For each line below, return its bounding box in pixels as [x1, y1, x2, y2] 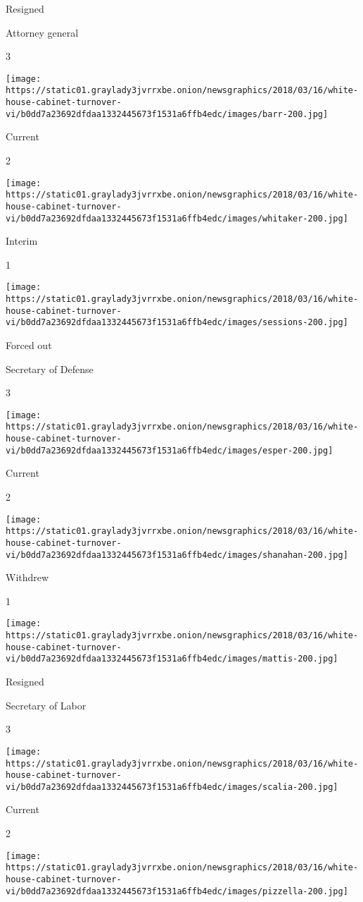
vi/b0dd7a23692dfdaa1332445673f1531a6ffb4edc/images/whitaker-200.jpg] [6, 213, 348, 224]
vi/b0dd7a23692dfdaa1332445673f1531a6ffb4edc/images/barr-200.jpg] [6, 109, 329, 119]
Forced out [6, 338, 52, 353]
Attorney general [6, 25, 79, 39]
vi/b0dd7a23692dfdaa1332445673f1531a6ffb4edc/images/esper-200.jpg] [6, 445, 333, 456]
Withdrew [6, 570, 49, 585]
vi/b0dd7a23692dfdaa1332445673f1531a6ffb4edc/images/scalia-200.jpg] [6, 781, 338, 792]
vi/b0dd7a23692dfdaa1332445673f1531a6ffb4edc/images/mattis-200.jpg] [6, 654, 338, 664]
